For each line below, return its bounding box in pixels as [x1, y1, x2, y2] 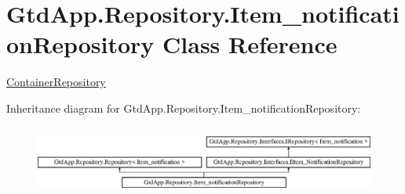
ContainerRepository [6, 74, 106, 90]
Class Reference [162, 28, 337, 60]
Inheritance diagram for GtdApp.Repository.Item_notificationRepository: [6, 99, 361, 116]
